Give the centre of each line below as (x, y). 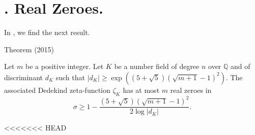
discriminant (23, 77)
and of (240, 66)
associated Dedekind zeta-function (57, 90)
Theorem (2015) (29, 49)
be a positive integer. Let (65, 66)
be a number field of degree (157, 66)
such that (70, 77)
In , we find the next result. (47, 32)
